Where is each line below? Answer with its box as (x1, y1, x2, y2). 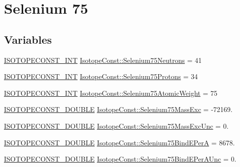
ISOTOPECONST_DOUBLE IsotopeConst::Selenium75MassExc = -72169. (4, 104, 233, 114)
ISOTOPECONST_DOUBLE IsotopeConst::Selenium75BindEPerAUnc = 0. (4, 154, 237, 164)
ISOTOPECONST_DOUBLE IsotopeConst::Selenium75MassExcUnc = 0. (4, 120, 229, 131)
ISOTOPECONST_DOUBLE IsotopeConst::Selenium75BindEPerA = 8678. (4, 137, 235, 147)
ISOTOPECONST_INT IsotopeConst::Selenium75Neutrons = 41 (4, 55, 202, 65)
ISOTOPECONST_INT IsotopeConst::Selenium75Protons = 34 (4, 71, 198, 82)
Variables (4, 31, 52, 47)
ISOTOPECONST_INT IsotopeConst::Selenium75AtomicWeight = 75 (4, 87, 218, 98)
